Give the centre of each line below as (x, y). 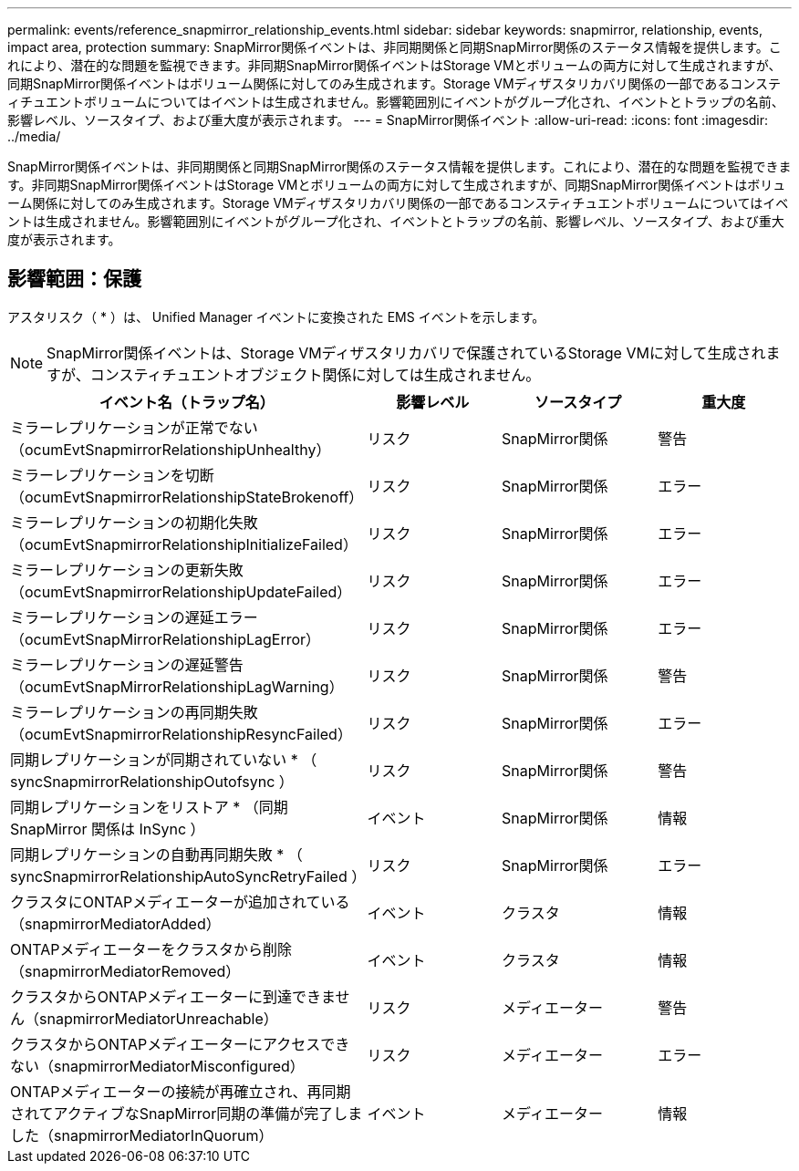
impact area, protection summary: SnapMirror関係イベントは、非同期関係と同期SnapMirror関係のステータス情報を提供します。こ (394, 47)
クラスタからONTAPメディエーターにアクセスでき (180, 1044)
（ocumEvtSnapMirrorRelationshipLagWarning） (177, 686)
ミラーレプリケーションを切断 (112, 475)
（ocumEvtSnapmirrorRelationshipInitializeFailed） (184, 544)
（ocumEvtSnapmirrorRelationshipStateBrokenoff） (187, 497)
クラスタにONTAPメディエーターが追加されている (180, 902)
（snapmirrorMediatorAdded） (115, 923)
